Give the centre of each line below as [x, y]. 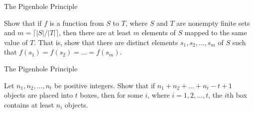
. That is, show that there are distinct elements [106, 42]
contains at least [29, 104]
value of [16, 42]
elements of [159, 32]
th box [237, 95]
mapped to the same [216, 32]
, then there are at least [95, 32]
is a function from [77, 23]
